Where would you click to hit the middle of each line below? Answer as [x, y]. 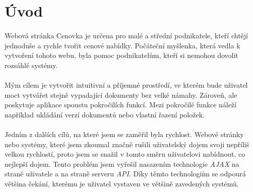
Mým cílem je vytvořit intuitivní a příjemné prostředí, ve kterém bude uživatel [126, 84]
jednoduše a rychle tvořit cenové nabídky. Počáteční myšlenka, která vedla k [122, 45]
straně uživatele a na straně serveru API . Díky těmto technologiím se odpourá [125, 174]
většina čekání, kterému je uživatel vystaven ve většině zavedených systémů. [122, 183]
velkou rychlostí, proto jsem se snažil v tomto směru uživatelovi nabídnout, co [125, 154]
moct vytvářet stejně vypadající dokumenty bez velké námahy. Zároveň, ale [121, 94]
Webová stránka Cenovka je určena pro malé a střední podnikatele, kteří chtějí [126, 35]
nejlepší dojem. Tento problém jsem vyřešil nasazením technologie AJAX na [122, 164]
